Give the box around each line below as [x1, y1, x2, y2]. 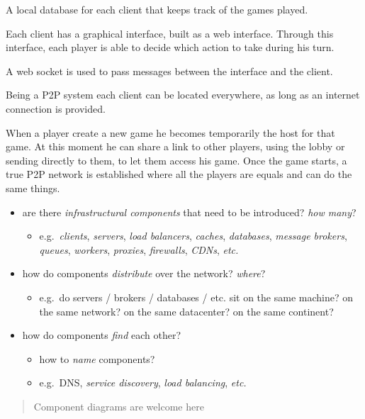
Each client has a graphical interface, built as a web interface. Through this [6, 26, 334, 40]
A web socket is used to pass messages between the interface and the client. [6, 63, 333, 78]
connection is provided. [6, 101, 106, 116]
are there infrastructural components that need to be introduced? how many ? [22, 204, 356, 219]
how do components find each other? [22, 328, 181, 342]
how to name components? [39, 351, 155, 366]
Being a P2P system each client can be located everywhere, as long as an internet [6, 87, 360, 102]
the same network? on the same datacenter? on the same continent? [39, 303, 334, 318]
